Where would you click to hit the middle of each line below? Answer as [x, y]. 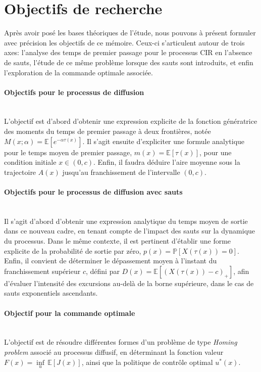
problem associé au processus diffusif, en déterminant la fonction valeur [114, 352]
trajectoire [20, 172]
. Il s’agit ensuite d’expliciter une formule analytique [164, 141]
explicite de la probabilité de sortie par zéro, [73, 250]
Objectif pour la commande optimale [70, 313]
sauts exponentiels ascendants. [51, 293]
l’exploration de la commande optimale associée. [79, 72]
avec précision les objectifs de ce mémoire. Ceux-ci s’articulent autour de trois [124, 42]
